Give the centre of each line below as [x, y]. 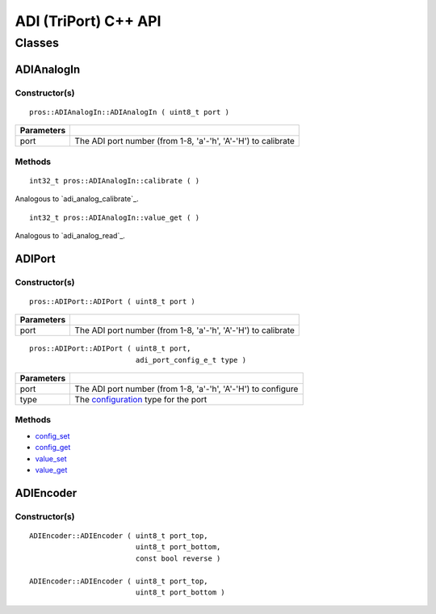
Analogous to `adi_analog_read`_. [70, 235]
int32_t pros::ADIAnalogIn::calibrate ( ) [115, 181]
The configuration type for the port [141, 400]
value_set [51, 458]
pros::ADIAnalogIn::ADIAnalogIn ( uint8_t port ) [130, 112]
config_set [52, 435]
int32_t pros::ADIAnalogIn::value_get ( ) [115, 217]
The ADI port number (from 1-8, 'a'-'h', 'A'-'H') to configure [187, 389]
